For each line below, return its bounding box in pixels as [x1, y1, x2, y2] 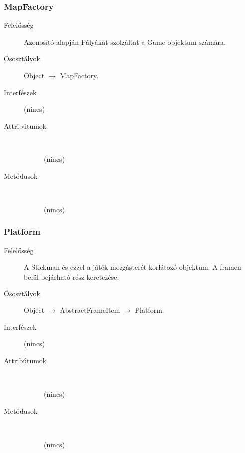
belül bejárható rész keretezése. [24, 271, 119, 282]
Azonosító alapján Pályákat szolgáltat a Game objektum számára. [24, 36, 226, 47]
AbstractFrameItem [60, 304, 120, 315]
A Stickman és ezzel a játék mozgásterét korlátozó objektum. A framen [24, 262, 241, 272]
